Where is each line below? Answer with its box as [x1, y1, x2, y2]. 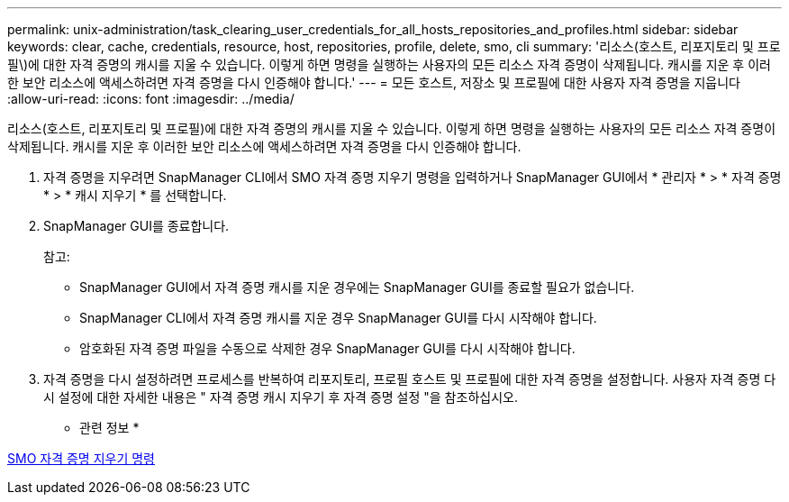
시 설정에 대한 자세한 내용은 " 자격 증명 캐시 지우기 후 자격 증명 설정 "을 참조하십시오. [43, 389, 518, 405]
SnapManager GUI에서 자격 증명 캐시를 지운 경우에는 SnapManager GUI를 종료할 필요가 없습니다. [79, 279, 635, 295]
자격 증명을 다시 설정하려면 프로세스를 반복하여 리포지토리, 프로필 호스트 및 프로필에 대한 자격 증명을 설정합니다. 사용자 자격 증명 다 [43, 371, 776, 387]
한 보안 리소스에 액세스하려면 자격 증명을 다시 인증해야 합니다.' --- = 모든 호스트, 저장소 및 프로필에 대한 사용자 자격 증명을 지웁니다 [7, 75, 740, 90]
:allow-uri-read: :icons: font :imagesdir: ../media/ [7, 91, 295, 106]
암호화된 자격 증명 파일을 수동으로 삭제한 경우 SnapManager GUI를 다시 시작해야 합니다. [79, 341, 576, 356]
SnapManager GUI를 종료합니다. [43, 218, 230, 233]
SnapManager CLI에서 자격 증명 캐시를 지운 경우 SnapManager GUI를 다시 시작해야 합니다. [79, 310, 597, 325]
